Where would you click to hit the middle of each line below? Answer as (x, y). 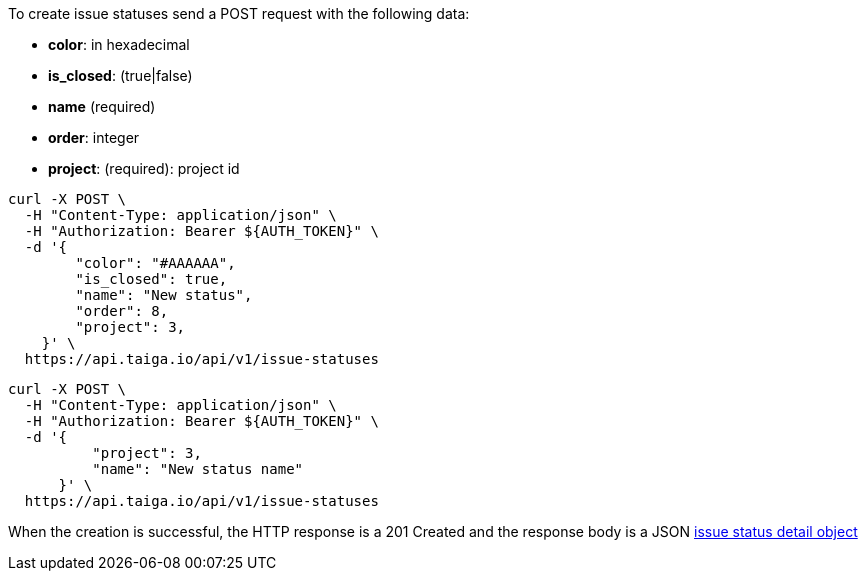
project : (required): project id (144, 168)
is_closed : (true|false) (120, 75)
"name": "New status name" (198, 469)
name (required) (102, 106)
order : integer (94, 137)
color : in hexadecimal (119, 44)
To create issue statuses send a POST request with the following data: (239, 13)
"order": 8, (122, 311)
